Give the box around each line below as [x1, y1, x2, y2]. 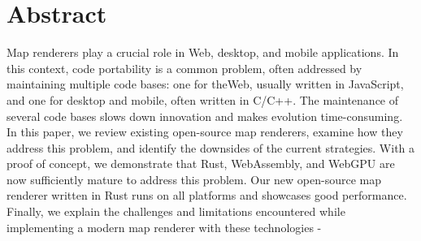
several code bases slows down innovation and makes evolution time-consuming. [7, 107, 403, 124]
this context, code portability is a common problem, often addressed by [7, 59, 362, 76]
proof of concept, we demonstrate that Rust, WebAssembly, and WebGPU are [7, 155, 395, 172]
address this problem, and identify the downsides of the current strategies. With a [7, 139, 415, 156]
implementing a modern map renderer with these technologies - [7, 218, 322, 235]
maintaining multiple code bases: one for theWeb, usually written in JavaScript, [7, 75, 404, 93]
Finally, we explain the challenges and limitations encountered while [7, 203, 345, 220]
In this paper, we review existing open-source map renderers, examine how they [7, 123, 403, 140]
